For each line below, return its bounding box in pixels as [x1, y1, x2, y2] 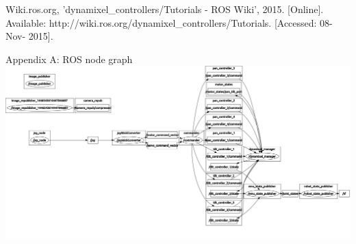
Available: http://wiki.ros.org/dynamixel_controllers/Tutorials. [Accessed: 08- [5, 15, 333, 29]
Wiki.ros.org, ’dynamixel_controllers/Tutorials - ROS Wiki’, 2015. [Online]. [5, 2, 324, 16]
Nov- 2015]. [5, 29, 53, 43]
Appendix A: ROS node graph [5, 51, 133, 66]
